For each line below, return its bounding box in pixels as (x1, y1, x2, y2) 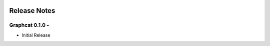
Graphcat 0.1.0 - (9, 22, 49, 29)
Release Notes (9, 6, 55, 15)
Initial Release (21, 32, 50, 38)
